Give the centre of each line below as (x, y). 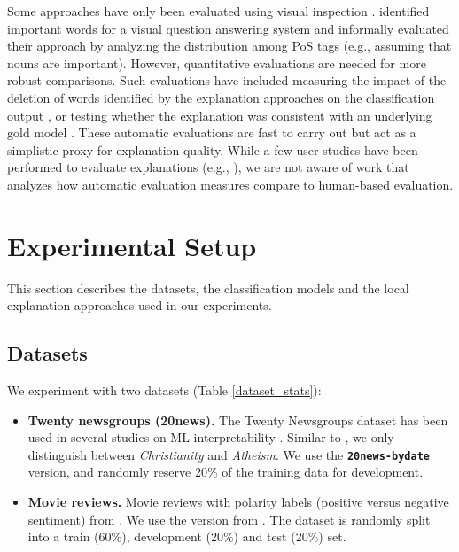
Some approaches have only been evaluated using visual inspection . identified (218, 11)
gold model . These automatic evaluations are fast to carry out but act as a (212, 132)
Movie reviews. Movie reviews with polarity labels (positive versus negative (238, 502)
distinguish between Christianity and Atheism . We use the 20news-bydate (229, 454)
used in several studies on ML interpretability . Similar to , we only (211, 437)
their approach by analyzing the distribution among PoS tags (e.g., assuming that (229, 46)
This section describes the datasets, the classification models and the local (208, 288)
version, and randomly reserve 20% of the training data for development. (226, 472)
